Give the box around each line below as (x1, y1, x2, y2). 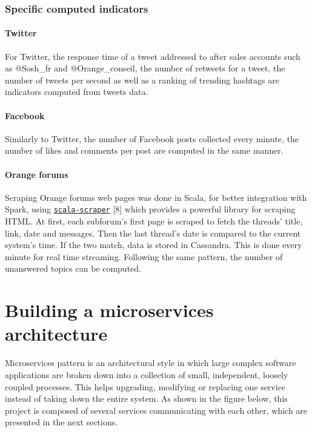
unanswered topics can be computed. (5, 262, 141, 275)
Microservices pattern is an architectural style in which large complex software (5, 356, 296, 369)
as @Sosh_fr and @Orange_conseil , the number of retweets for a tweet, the (5, 62, 285, 74)
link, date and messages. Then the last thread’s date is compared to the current (5, 226, 301, 239)
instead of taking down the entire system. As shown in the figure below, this (5, 392, 288, 405)
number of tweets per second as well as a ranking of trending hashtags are (5, 73, 279, 86)
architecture (5, 321, 108, 346)
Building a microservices (5, 298, 214, 322)
